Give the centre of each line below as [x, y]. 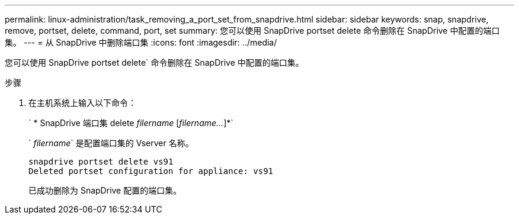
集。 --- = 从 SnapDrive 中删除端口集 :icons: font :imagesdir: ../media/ [141, 42]
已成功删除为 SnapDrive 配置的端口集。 [105, 190]
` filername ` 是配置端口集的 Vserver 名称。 [111, 143]
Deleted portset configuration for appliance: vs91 [151, 171]
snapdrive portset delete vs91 [101, 162]
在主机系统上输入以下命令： [82, 103]
